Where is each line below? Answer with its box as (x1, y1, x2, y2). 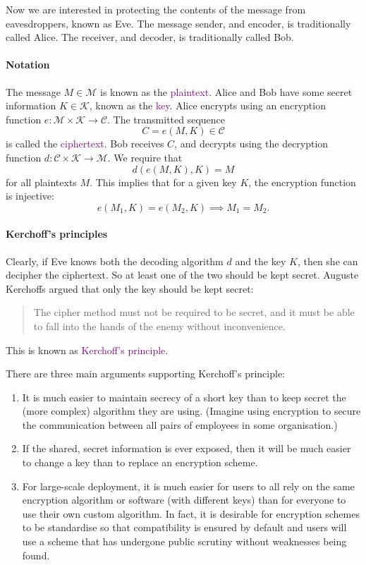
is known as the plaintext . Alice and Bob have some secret (100, 84, 353, 99)
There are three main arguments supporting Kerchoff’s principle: (6, 366, 286, 381)
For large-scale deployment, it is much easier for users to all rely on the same (22, 478, 355, 493)
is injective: (6, 188, 54, 203)
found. (22, 547, 50, 562)
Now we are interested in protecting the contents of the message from (6, 2, 306, 16)
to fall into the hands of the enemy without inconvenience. (33, 318, 286, 333)
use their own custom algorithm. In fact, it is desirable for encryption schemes (22, 506, 360, 521)
